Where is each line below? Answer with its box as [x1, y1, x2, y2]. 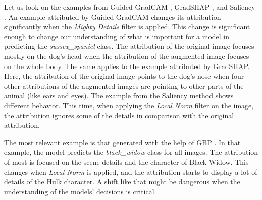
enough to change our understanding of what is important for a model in [4, 31, 230, 41]
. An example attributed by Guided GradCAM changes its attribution [4, 11, 221, 22]
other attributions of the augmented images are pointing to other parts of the [4, 80, 244, 91]
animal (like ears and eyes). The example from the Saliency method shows [4, 90, 234, 101]
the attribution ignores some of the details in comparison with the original [4, 110, 234, 120]
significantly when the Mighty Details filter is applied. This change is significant [4, 21, 250, 32]
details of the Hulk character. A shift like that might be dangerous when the [4, 176, 240, 187]
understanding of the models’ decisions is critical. [4, 186, 156, 196]
